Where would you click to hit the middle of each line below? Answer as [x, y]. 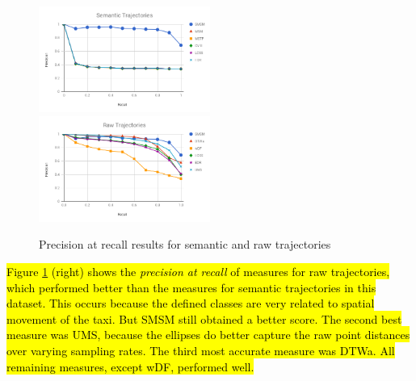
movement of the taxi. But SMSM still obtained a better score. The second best [204, 318]
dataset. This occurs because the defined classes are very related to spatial [191, 303]
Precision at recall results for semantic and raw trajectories [185, 244]
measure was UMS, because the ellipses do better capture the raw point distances [208, 335]
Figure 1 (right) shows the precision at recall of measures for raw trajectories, [198, 271]
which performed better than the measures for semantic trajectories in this [191, 287]
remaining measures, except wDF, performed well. [130, 366]
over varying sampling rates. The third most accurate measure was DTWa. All [201, 350]
